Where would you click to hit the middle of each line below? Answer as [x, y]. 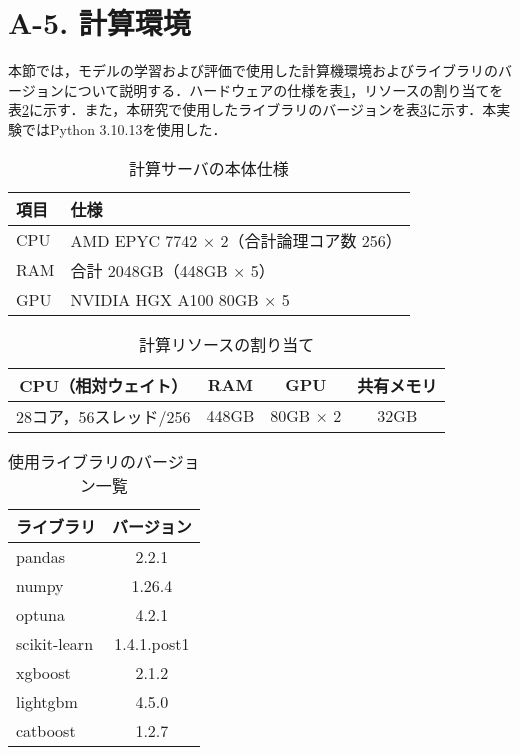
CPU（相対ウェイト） [103, 385]
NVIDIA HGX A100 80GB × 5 [180, 299]
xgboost [43, 672]
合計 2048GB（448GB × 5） [172, 270]
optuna [40, 614]
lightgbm [47, 701]
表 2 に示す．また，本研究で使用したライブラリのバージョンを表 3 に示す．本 [252, 109]
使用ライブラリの [72, 461]
